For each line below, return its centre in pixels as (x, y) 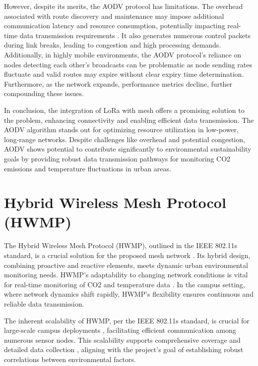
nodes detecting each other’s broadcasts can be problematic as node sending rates (128, 64)
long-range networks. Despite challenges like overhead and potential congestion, (125, 139)
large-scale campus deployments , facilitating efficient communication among (120, 330)
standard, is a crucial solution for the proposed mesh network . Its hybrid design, (127, 255)
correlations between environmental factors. (70, 359)
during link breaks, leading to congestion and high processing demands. (113, 45)
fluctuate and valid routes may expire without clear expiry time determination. (124, 74)
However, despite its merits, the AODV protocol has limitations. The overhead (124, 6)
